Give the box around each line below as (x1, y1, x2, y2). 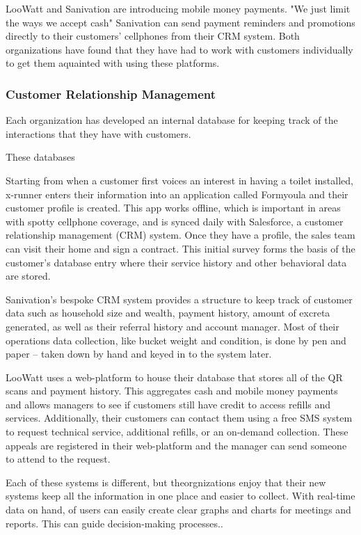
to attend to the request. (6, 452, 111, 466)
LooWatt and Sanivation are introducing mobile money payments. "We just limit (6, 1, 351, 15)
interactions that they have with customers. (6, 126, 191, 141)
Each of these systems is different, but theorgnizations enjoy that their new (6, 474, 326, 489)
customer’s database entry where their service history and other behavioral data (6, 255, 347, 269)
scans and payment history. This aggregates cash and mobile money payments (6, 383, 338, 398)
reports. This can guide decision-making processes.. (6, 516, 223, 530)
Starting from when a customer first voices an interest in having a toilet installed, (6, 173, 353, 187)
